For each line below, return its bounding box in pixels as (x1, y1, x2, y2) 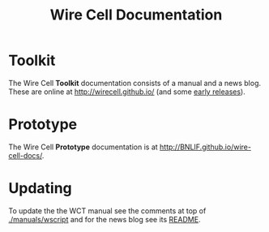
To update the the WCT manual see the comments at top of (8, 205, 207, 216)
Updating (8, 179, 73, 198)
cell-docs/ (8, 150, 43, 160)
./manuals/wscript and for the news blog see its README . (8, 214, 201, 224)
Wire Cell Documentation (49, 6, 223, 24)
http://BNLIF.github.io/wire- (159, 142, 251, 152)
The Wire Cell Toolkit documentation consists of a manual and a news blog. (8, 78, 262, 88)
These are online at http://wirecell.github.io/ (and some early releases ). (8, 87, 246, 97)
